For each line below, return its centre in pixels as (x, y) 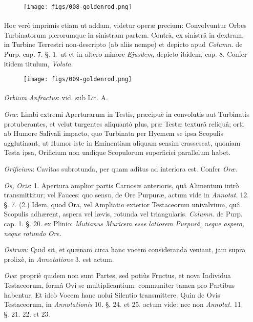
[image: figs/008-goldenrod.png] (78, 7)
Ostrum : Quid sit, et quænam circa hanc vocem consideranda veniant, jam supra (125, 249)
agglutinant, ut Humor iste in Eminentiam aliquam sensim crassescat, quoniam (122, 142)
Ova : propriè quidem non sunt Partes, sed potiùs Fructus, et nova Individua (117, 275)
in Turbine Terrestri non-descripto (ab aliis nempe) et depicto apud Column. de (123, 44)
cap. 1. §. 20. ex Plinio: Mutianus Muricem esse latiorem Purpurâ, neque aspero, (124, 223)
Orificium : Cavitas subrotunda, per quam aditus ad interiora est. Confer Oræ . (121, 169)
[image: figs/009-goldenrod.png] (78, 79)
